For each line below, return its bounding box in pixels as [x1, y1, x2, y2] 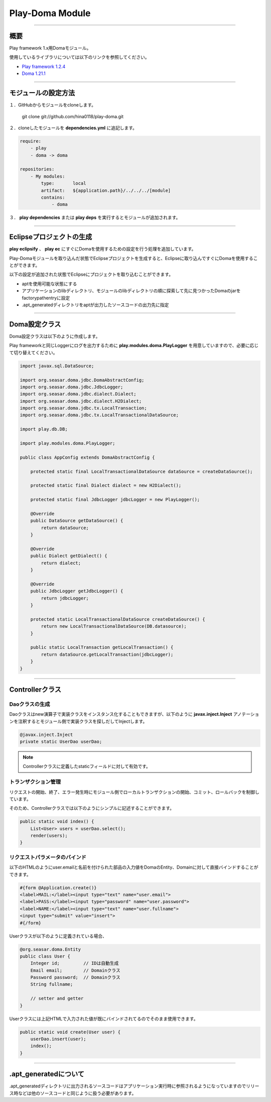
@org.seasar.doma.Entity [20, 946, 81, 952]
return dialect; [41, 560, 81, 566]
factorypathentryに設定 [22, 295, 70, 301]
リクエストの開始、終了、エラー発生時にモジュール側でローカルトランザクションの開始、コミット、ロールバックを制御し [9, 789, 259, 795]
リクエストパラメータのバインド [9, 854, 86, 861]
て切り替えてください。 [9, 350, 58, 356]
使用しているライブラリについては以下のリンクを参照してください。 [9, 54, 150, 60]
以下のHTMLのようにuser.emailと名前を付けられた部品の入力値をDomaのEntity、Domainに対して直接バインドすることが [9, 864, 258, 870]
